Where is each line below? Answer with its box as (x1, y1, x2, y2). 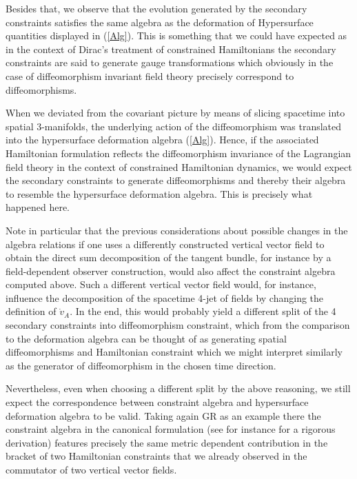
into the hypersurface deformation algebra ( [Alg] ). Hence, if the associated (6, 132, 319, 147)
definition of (6, 304, 57, 318)
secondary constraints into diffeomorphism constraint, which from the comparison (6, 318, 350, 332)
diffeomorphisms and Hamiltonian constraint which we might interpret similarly (6, 345, 343, 359)
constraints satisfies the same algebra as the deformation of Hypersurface (6, 14, 314, 29)
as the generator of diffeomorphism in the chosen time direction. (6, 358, 276, 372)
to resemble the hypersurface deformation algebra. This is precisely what (6, 186, 313, 201)
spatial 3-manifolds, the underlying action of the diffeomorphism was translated (6, 119, 342, 133)
